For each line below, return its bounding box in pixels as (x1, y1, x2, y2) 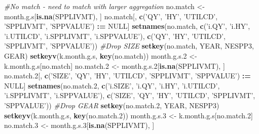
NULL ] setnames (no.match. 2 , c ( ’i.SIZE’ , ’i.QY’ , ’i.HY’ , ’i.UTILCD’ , (4, 80, 220, 91)
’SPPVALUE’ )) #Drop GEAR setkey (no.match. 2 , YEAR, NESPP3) (4, 100, 219, 110)
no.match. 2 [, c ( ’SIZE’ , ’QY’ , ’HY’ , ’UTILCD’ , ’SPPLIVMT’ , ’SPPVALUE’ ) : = (4, 70, 251, 81)
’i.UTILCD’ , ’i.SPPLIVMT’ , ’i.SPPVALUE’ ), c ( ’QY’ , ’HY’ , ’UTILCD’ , (4, 30, 226, 41)
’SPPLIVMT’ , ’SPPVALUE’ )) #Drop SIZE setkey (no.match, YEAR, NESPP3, (4, 40, 254, 51)
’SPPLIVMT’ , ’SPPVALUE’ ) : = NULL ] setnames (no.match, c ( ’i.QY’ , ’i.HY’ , (4, 21, 250, 31)
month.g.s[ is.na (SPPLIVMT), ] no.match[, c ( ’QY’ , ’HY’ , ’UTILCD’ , (4, 11, 218, 21)
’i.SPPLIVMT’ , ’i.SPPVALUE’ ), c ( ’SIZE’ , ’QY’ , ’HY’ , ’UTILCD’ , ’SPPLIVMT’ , (4, 90, 255, 101)
